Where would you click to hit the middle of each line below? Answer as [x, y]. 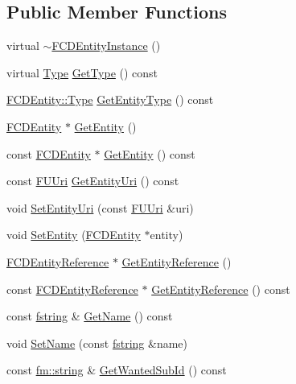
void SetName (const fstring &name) [97, 343]
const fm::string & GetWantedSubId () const [117, 370]
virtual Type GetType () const [82, 72]
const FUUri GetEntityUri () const [93, 181]
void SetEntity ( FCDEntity [74, 235]
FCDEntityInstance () [106, 45]
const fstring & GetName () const [90, 316]
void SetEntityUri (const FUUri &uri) [100, 207]
